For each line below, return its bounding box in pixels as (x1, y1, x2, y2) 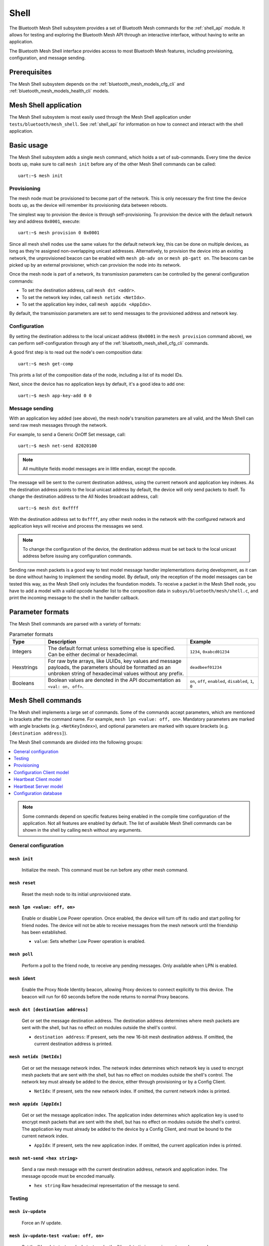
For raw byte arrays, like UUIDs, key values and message (47, 658, 182, 665)
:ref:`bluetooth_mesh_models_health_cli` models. (9, 88, 110, 94)
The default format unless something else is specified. (47, 645, 175, 652)
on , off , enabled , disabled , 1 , (190, 677, 254, 684)
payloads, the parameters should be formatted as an (47, 664, 171, 671)
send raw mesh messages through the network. (9, 422, 108, 428)
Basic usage (9, 141, 48, 150)
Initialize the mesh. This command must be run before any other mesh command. (21, 867, 189, 873)
